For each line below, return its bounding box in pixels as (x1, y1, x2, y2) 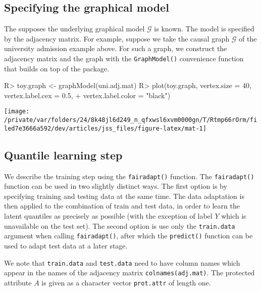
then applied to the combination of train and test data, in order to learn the (4, 200, 240, 211)
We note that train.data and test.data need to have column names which (4, 257, 240, 268)
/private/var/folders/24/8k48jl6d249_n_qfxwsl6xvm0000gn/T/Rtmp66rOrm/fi (4, 116, 257, 124)
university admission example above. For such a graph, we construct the (4, 43, 227, 54)
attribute (4, 277, 32, 287)
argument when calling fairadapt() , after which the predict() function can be (4, 230, 253, 241)
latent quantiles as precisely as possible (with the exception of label (4, 211, 213, 221)
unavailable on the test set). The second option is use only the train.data (4, 220, 235, 231)
